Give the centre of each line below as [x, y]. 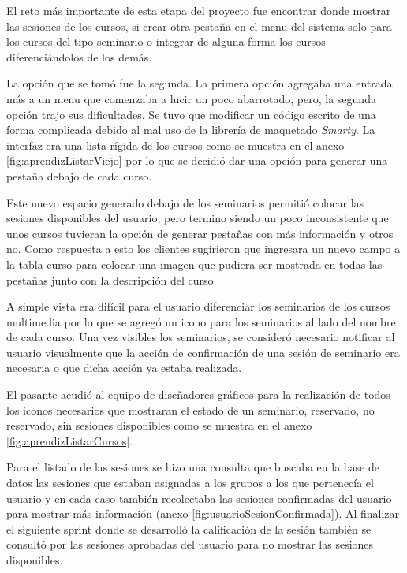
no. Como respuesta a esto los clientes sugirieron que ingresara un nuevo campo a [203, 249]
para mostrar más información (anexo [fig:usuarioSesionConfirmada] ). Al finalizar [203, 513]
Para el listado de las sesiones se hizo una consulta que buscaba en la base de [193, 467]
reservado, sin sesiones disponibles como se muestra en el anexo [159, 425]
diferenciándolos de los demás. [79, 56]
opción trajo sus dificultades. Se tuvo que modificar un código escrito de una [191, 114]
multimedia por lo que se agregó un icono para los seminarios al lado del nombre [201, 321]
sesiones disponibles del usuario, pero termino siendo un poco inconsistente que [198, 218]
